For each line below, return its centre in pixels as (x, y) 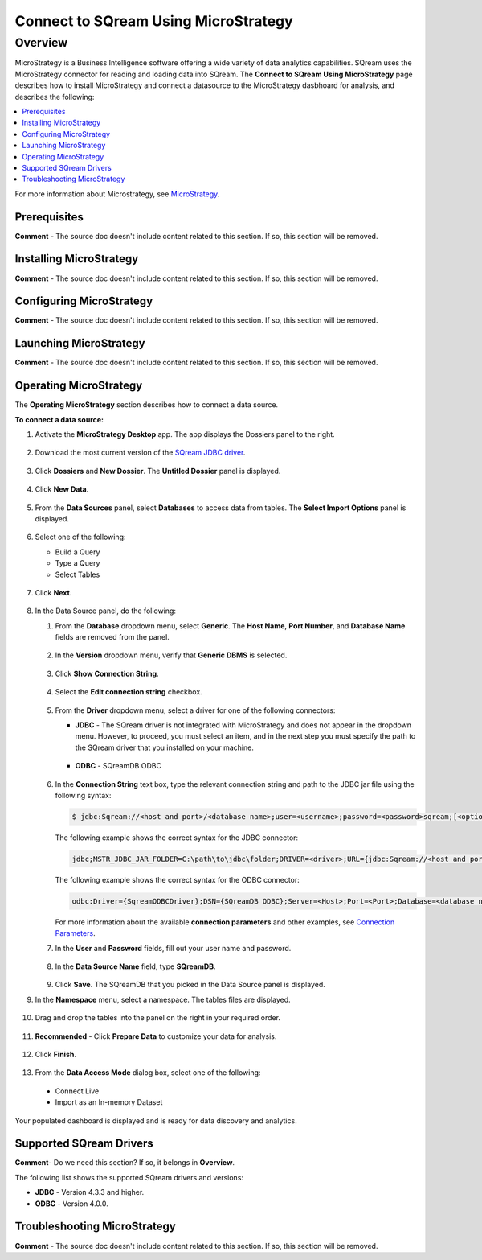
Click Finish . (55, 1055)
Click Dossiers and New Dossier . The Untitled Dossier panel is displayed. (158, 471)
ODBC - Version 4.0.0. (71, 1204)
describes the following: (55, 97)
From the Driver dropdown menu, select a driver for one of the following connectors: (195, 710)
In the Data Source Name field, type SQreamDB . (135, 966)
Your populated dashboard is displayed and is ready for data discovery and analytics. (156, 1120)
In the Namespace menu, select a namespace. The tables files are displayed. (163, 999)
